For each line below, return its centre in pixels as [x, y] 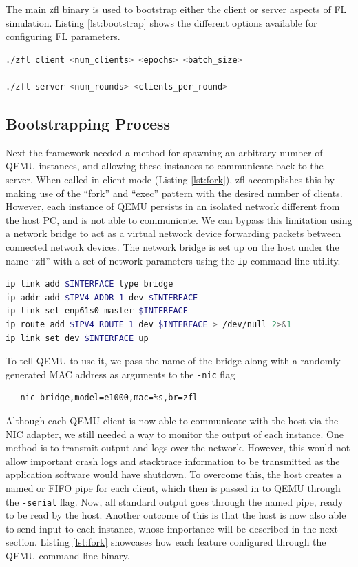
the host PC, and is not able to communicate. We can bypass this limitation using [179, 219]
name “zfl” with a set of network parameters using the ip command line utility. [173, 260]
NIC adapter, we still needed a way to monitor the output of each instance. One [175, 434]
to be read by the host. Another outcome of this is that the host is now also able [176, 515]
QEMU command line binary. [68, 555]
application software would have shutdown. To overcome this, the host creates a [174, 474]
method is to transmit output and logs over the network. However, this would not [178, 447]
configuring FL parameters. [63, 36]
